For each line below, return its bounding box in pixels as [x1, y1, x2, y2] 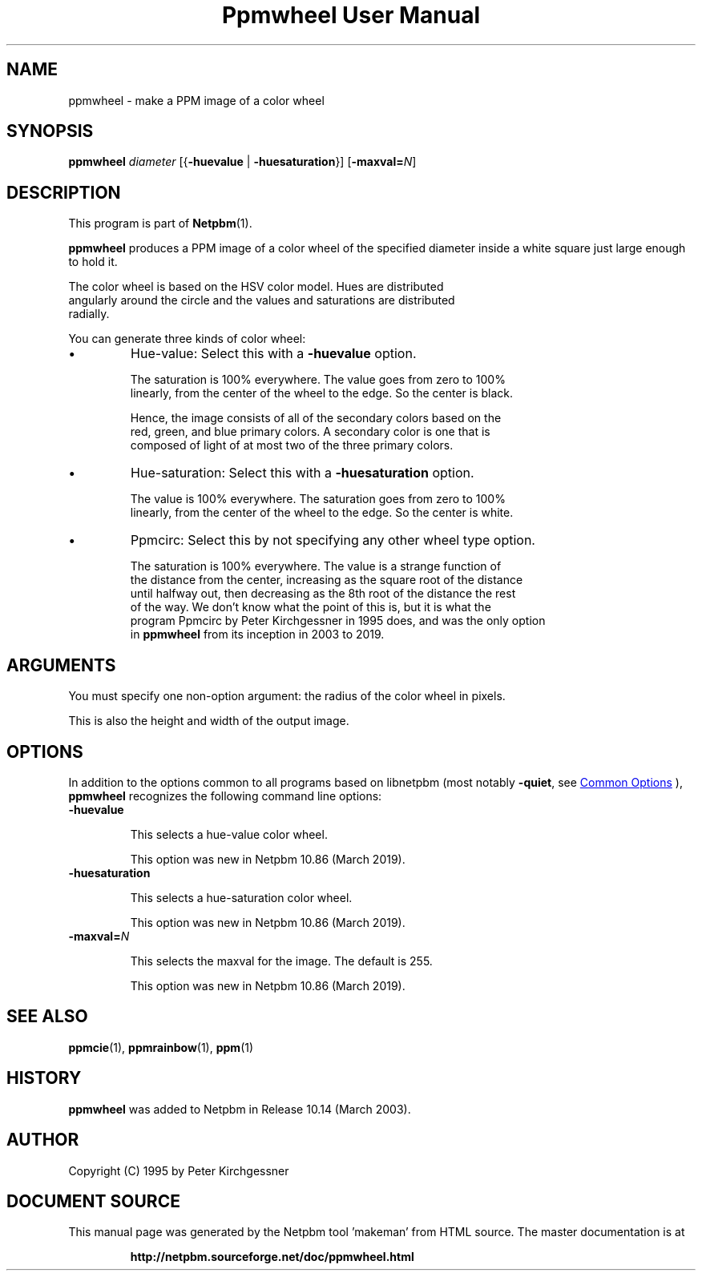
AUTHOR [6, 1130, 79, 1150]
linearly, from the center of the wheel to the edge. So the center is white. [130, 506, 514, 520]
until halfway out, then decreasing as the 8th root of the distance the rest [130, 586, 516, 601]
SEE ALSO [6, 1006, 88, 1027]
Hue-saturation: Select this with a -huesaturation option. [131, 465, 474, 481]
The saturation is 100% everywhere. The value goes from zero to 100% [130, 373, 506, 387]
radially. [68, 307, 110, 321]
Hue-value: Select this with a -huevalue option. [131, 345, 417, 362]
